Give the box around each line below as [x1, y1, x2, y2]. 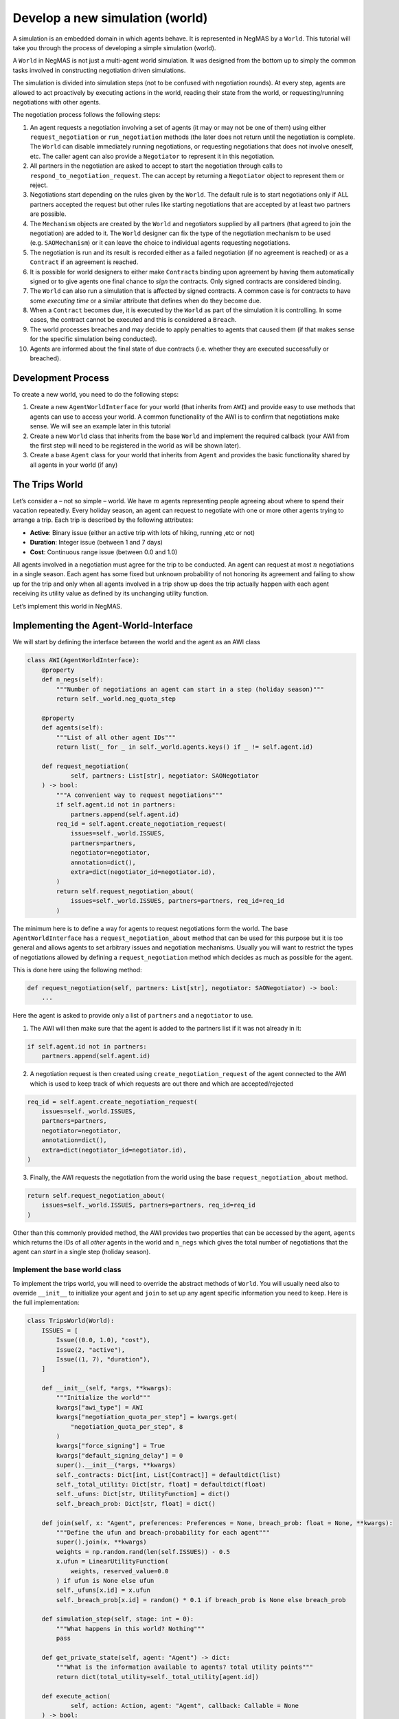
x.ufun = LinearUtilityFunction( [56, 1557, 169, 1566]
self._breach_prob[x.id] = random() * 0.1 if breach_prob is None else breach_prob [56, 1596, 346, 1603]
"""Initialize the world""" [56, 1394, 151, 1402]
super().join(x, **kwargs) [56, 1538, 147, 1546]
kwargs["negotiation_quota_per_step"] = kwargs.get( [56, 1413, 238, 1421]
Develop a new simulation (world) [12, 10, 208, 25]
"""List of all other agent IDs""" [56, 733, 176, 741]
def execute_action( [41, 1692, 111, 1700]
